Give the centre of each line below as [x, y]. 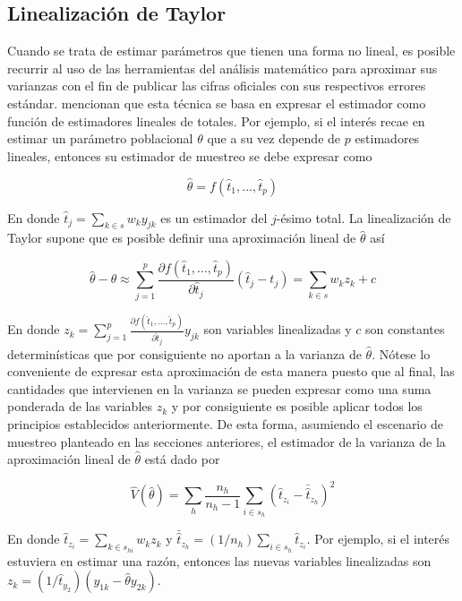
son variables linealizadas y [278, 329]
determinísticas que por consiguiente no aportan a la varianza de [184, 353]
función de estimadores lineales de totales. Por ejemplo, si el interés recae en [216, 120]
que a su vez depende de [274, 138]
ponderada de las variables [80, 406]
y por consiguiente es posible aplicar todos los [297, 406]
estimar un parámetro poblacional [100, 138]
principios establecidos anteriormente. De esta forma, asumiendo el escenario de [225, 423]
